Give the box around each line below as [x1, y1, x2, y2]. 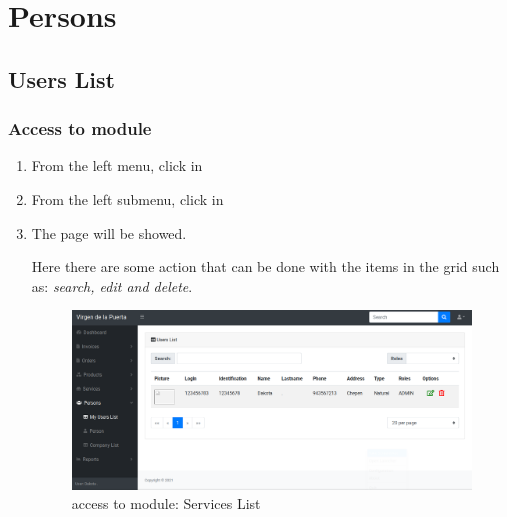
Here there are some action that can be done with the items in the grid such [31, 256, 500, 277]
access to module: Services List [71, 493, 261, 514]
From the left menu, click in [31, 155, 203, 176]
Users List [8, 63, 115, 94]
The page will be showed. [31, 222, 187, 243]
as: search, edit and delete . [31, 275, 193, 296]
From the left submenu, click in [31, 188, 224, 209]
